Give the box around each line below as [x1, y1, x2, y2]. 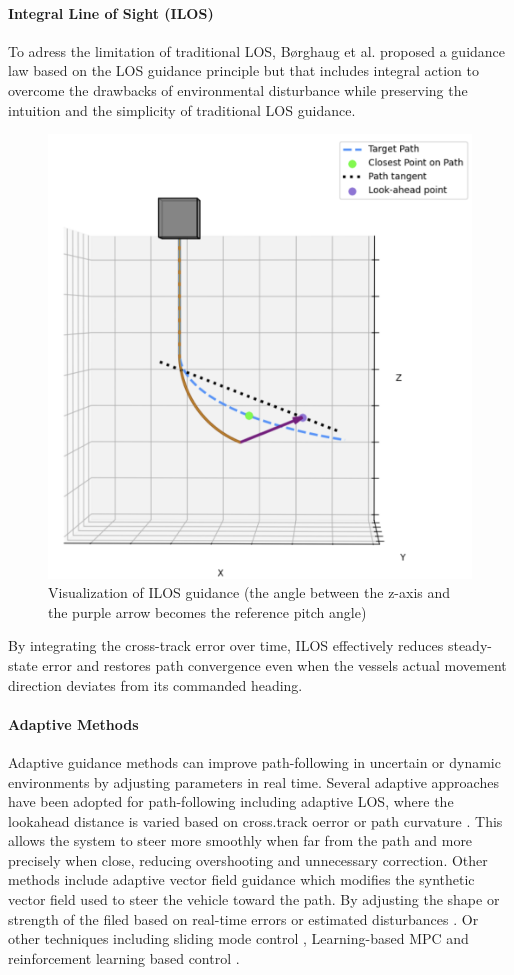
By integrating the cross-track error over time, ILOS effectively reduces [8, 635, 444, 656]
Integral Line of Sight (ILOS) [8, 2, 214, 23]
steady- [447, 635, 492, 656]
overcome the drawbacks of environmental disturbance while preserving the [8, 79, 468, 100]
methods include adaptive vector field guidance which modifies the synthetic [8, 869, 475, 890]
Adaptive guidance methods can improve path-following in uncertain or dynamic [8, 751, 501, 772]
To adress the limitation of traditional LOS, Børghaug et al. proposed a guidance [8, 40, 506, 61]
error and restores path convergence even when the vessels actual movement [42, 654, 507, 675]
